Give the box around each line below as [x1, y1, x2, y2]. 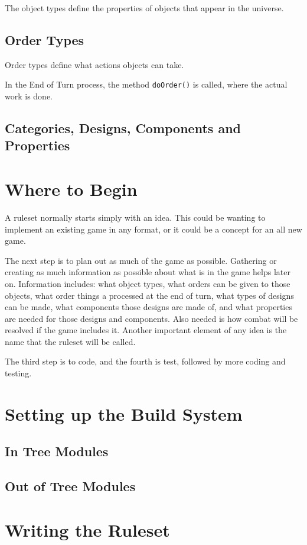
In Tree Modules [5, 442, 109, 460]
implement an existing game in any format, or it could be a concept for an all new [5, 222, 302, 235]
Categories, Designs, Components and [5, 119, 241, 137]
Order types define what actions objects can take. [5, 58, 184, 70]
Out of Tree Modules [5, 477, 136, 495]
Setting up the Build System [5, 401, 243, 425]
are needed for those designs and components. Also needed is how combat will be [5, 312, 298, 324]
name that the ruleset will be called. [5, 335, 136, 347]
